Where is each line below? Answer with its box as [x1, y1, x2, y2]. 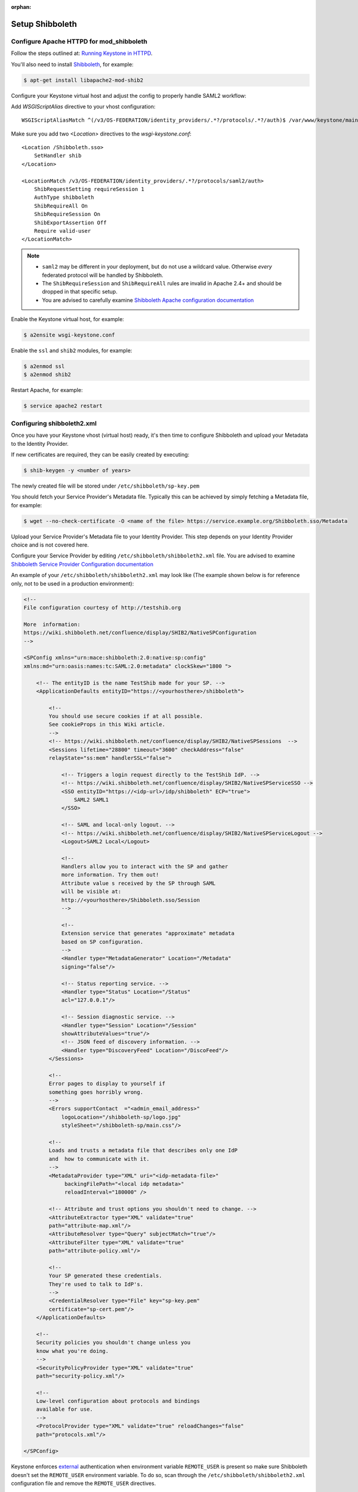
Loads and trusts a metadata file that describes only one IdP [48, 1147, 238, 1154]
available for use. [36, 1406, 94, 1413]
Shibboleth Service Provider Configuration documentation [11, 560, 153, 568]
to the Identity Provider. [11, 440, 69, 447]
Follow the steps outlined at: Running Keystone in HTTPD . [11, 50, 153, 57]
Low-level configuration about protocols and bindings [36, 1398, 200, 1405]
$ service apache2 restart [23, 403, 103, 409]
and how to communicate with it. [48, 1155, 150, 1162]
